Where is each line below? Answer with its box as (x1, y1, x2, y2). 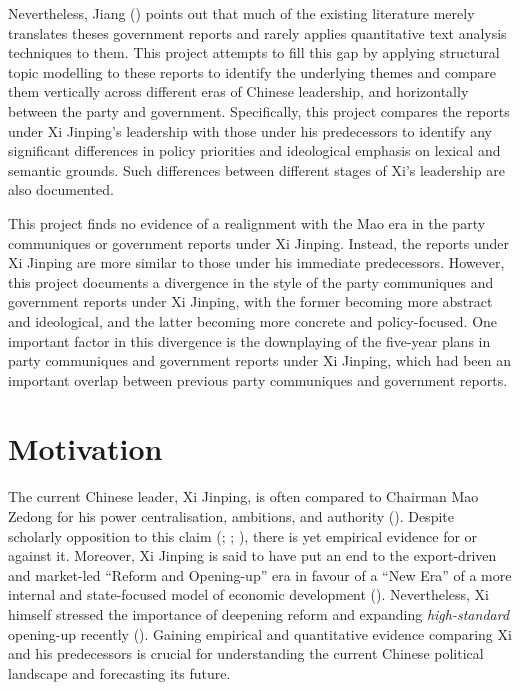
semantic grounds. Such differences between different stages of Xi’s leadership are (8, 159, 505, 180)
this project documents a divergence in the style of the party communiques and (8, 271, 494, 292)
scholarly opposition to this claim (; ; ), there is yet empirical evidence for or (8, 525, 478, 546)
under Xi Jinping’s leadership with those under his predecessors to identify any (8, 120, 492, 141)
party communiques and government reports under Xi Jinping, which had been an (8, 350, 512, 371)
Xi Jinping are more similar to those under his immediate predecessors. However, (8, 252, 505, 273)
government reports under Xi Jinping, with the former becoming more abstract (8, 291, 493, 312)
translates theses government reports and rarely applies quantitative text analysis (8, 22, 507, 43)
